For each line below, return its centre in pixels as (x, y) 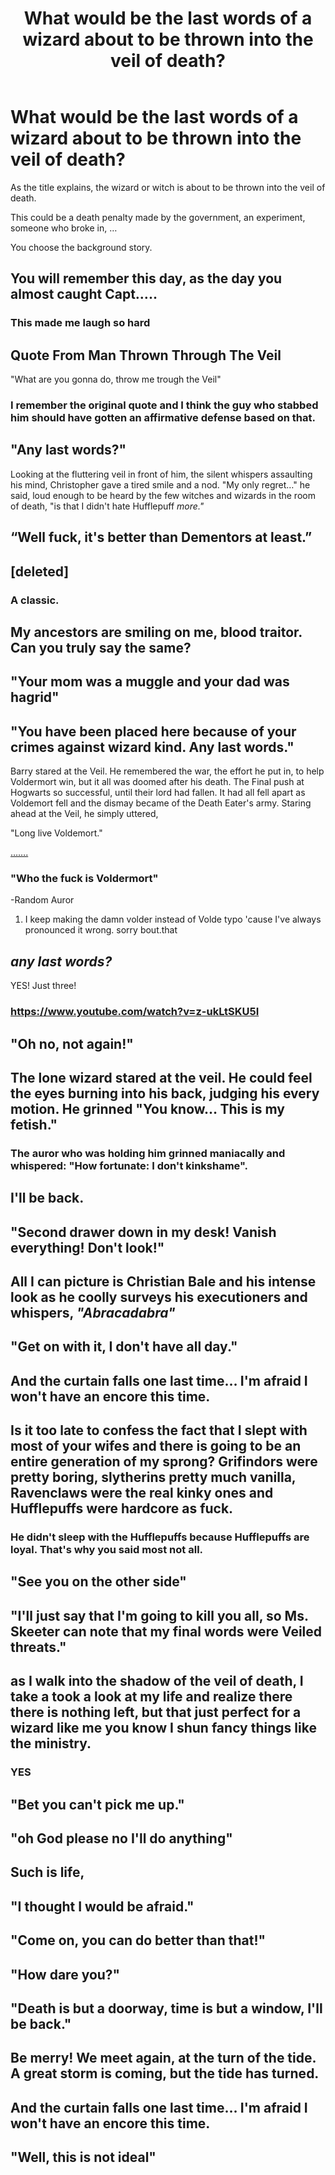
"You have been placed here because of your (153, 731)
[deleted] (40, 571)
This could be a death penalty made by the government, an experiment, (158, 217)
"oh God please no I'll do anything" (121, 1838)
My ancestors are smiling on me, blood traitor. (156, 632)
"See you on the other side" (98, 1582)
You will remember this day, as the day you (146, 278)
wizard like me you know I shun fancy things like (163, 1728)
